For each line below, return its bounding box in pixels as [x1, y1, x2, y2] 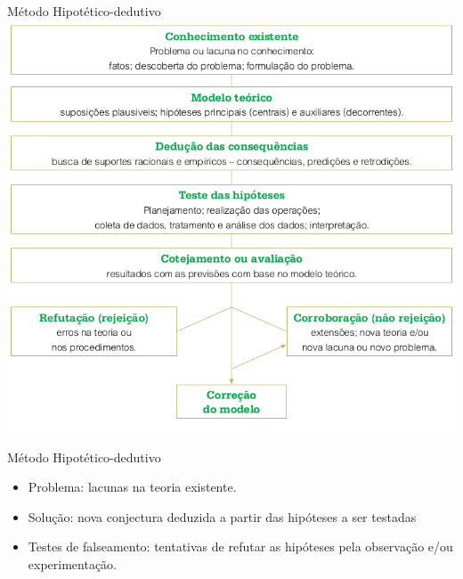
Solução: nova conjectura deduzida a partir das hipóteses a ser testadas [28, 507, 417, 526]
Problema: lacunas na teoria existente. [28, 477, 237, 496]
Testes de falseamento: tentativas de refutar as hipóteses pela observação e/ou [28, 537, 453, 556]
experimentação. [28, 554, 118, 573]
